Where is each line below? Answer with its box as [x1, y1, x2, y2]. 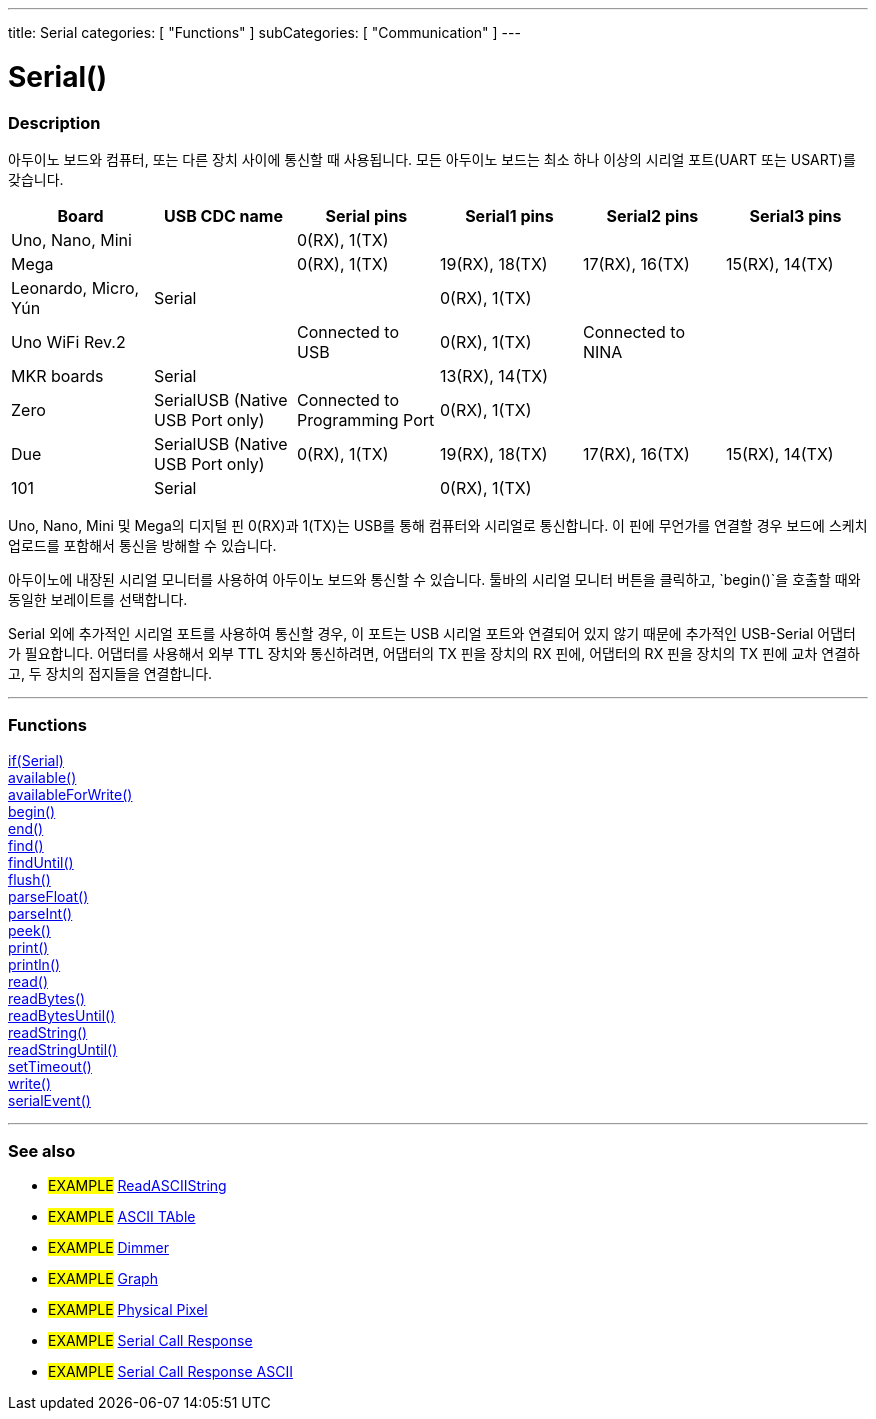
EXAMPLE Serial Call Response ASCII [48, 1363, 293, 1381]
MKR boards [11, 365, 104, 386]
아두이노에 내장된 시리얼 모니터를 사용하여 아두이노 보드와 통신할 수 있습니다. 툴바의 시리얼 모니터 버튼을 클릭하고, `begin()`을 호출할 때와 [8, 570, 861, 588]
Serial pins [325, 205, 408, 226]
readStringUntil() [8, 1040, 118, 1058]
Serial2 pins [606, 205, 699, 226]
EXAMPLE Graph [48, 1270, 158, 1288]
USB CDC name [163, 205, 283, 226]
